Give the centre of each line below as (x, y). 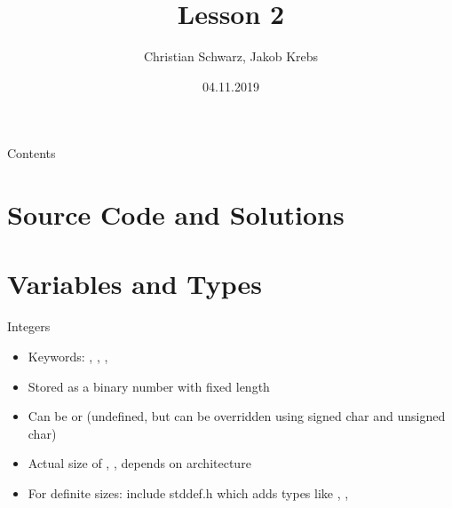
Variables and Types (135, 284)
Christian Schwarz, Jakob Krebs (231, 56)
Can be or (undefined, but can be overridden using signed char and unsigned (237, 416)
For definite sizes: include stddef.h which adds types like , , (188, 492)
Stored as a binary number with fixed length (149, 386)
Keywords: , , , (68, 356)
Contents (32, 153)
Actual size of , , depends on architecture (139, 463)
